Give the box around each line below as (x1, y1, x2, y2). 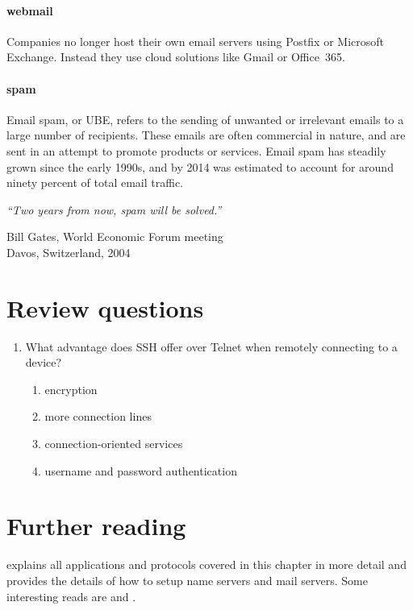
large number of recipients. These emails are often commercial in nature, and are (6, 127, 406, 143)
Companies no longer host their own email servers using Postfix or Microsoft (6, 32, 385, 49)
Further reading (6, 509, 186, 542)
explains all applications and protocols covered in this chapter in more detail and (6, 556, 407, 573)
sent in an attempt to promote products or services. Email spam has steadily (6, 142, 386, 159)
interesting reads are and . (6, 587, 136, 604)
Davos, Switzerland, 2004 (6, 243, 131, 260)
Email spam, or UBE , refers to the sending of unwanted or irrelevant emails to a (6, 110, 404, 127)
